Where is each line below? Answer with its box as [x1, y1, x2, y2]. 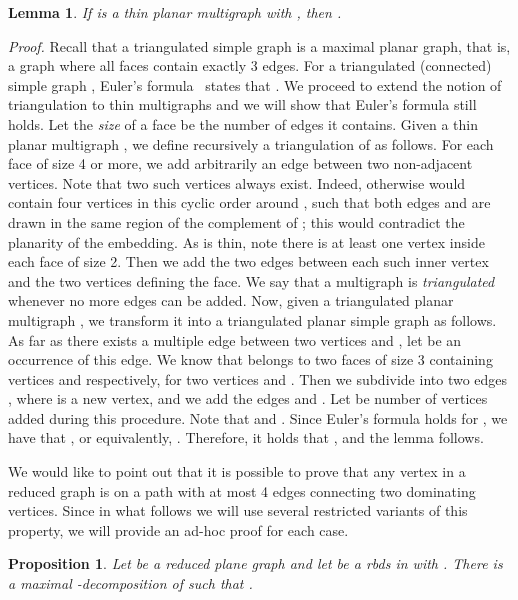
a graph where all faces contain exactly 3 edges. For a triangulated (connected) [8, 55, 492, 76]
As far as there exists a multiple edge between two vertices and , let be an [8, 329, 462, 350]
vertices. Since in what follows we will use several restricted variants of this [8, 500, 468, 521]
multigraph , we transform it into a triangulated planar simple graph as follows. [8, 309, 497, 330]
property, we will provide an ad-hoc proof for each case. [8, 519, 349, 540]
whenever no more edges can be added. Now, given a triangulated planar [8, 290, 454, 311]
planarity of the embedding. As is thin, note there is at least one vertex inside [8, 231, 485, 252]
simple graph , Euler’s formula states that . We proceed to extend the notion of [8, 74, 502, 95]
